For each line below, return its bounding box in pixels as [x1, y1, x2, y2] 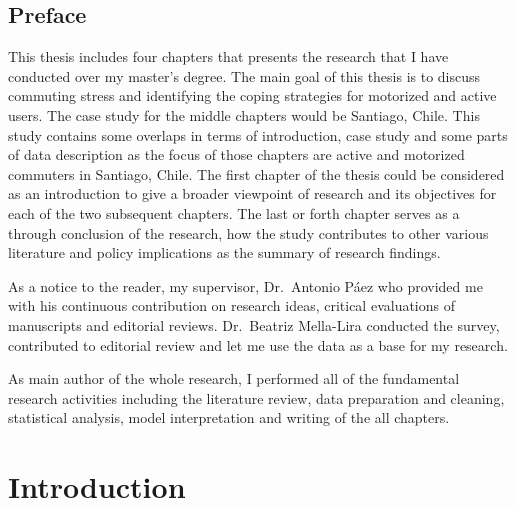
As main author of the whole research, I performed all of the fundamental [8, 368, 460, 389]
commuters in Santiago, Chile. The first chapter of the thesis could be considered [8, 163, 505, 184]
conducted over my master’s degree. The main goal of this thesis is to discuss [8, 65, 481, 86]
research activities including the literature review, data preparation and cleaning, [8, 387, 505, 408]
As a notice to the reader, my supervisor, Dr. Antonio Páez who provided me [8, 275, 483, 296]
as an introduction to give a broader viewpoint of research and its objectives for [8, 183, 497, 204]
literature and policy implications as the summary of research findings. [8, 242, 441, 263]
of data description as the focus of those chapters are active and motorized [8, 144, 465, 165]
